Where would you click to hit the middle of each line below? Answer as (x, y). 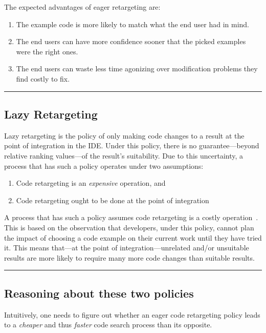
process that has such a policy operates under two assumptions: (104, 165)
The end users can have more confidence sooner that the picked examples (131, 41)
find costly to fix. (43, 78)
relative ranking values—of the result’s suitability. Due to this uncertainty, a (124, 155)
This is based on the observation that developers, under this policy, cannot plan (129, 227)
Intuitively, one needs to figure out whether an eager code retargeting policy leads (132, 314)
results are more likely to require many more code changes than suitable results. (129, 257)
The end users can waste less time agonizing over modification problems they (137, 68)
